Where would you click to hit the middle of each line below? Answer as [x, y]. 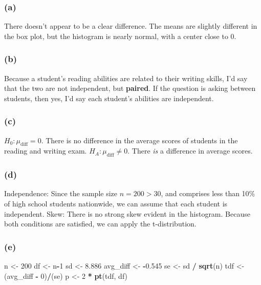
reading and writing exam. [46, 151]
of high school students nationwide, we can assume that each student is [116, 204]
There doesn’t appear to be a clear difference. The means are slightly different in [131, 26]
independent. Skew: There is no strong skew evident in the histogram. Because [127, 213]
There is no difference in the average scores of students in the [142, 140]
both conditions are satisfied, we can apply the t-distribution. [100, 224]
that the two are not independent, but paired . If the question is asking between [130, 88]
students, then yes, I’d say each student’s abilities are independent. [109, 98]
